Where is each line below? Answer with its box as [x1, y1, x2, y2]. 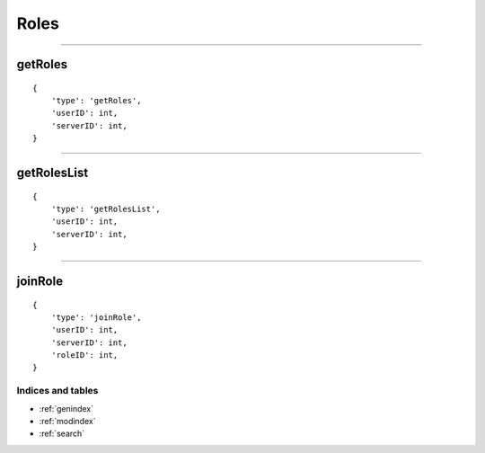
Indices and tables [16, 385, 99, 397]
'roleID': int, [50, 351, 119, 360]
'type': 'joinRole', [50, 312, 142, 323]
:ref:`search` [39, 428, 85, 440]
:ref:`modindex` [39, 415, 96, 426]
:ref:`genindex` [39, 403, 94, 413]
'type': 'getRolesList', [50, 203, 161, 214]
